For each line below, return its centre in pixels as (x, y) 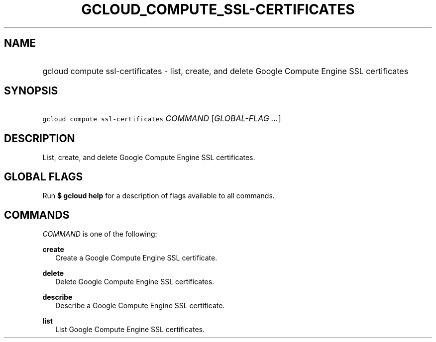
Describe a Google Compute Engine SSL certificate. (140, 305)
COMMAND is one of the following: (100, 234)
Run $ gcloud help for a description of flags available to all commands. (159, 196)
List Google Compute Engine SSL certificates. (130, 329)
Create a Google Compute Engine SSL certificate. (136, 257)
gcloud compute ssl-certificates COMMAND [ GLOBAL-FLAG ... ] (162, 119)
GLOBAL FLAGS (44, 176)
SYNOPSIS (31, 91)
